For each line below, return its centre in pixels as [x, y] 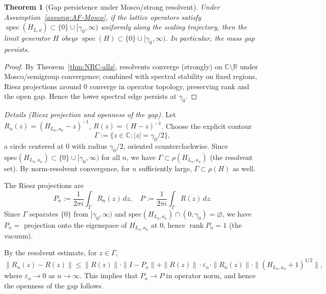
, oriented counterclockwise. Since [175, 146]
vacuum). [19, 235]
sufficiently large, [165, 168]
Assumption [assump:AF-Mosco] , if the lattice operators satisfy [103, 17]
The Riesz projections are [44, 185]
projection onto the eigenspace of [75, 224]
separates [44, 213]
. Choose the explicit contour [207, 126]
